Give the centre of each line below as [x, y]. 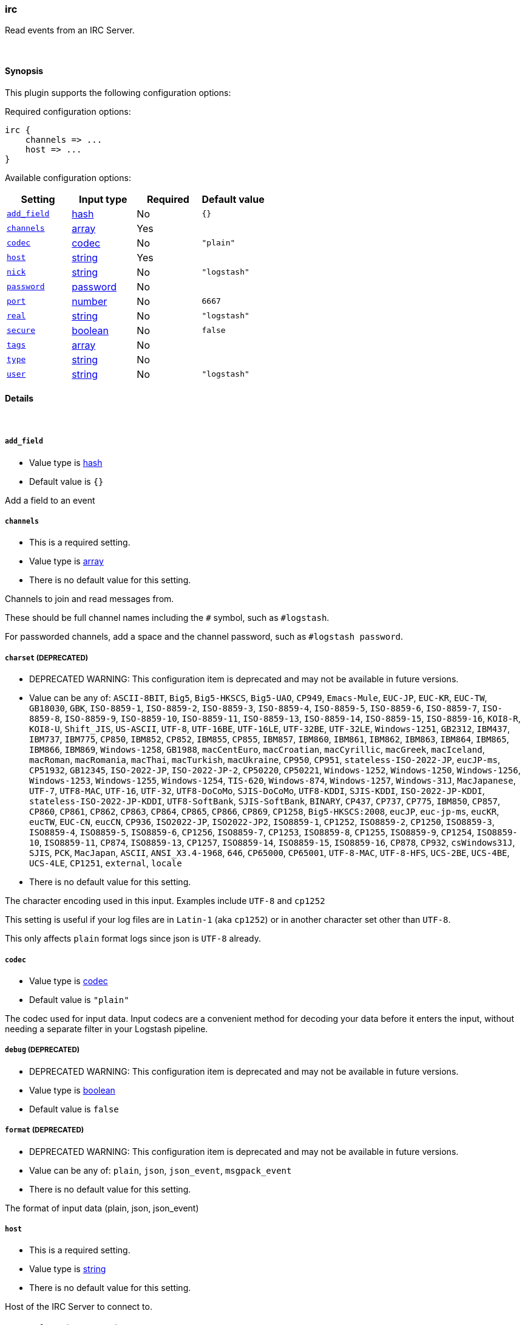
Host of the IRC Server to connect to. [79, 1307]
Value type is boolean [72, 1090]
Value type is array [66, 561]
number [90, 301]
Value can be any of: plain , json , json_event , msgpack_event [161, 1170]
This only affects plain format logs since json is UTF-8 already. [133, 939]
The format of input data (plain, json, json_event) [102, 1208]
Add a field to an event [50, 500]
